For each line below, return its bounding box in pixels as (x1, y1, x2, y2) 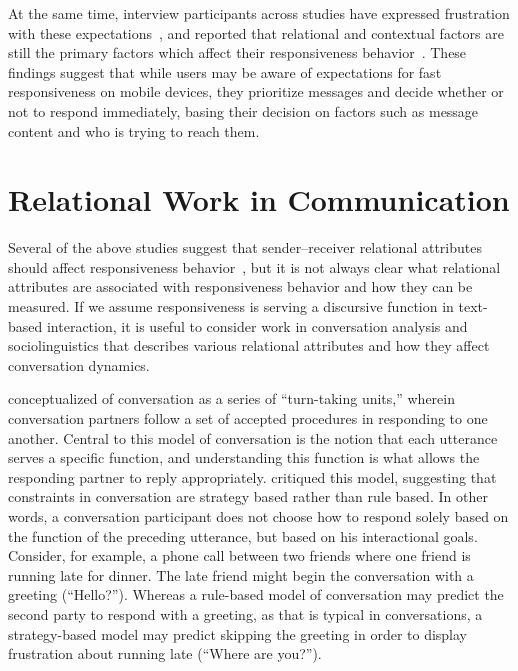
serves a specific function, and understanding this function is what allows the (8, 447, 480, 468)
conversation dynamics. (8, 354, 150, 375)
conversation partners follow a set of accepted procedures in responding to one (8, 408, 488, 429)
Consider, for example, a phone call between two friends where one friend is (8, 545, 471, 566)
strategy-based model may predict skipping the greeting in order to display (8, 623, 468, 644)
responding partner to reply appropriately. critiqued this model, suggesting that (8, 466, 497, 487)
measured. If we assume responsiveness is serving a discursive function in (8, 296, 454, 317)
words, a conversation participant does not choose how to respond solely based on (8, 506, 509, 526)
